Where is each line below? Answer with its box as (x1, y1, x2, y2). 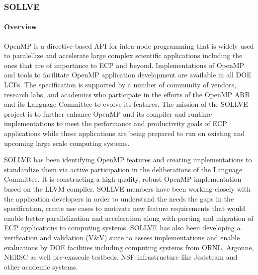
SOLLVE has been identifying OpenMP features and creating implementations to (4, 154, 252, 165)
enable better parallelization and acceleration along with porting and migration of (4, 212, 254, 223)
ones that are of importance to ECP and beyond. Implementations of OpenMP (4, 60, 245, 70)
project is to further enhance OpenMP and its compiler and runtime (4, 108, 212, 119)
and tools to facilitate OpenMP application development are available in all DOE (4, 69, 252, 80)
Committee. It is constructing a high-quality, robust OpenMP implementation (4, 174, 242, 184)
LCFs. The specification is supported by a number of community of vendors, (4, 79, 236, 90)
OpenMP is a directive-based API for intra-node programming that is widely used (4, 40, 254, 51)
